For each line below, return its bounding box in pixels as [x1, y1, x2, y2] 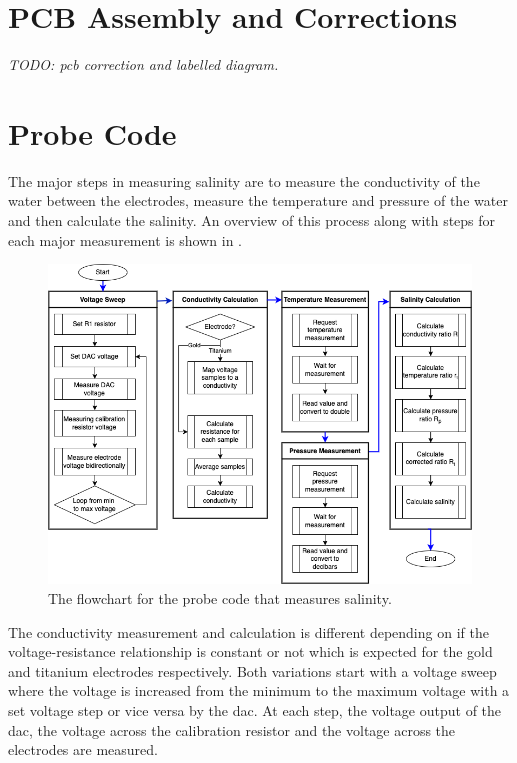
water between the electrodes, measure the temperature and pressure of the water [8, 190, 508, 211]
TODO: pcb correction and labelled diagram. [8, 54, 279, 75]
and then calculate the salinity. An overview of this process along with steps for [8, 210, 496, 231]
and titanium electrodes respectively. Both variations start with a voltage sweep [8, 660, 497, 681]
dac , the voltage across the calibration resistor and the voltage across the [8, 719, 456, 740]
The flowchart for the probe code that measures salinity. [48, 587, 392, 608]
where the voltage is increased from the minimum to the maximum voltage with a [8, 680, 510, 701]
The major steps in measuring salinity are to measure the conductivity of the [8, 170, 480, 191]
